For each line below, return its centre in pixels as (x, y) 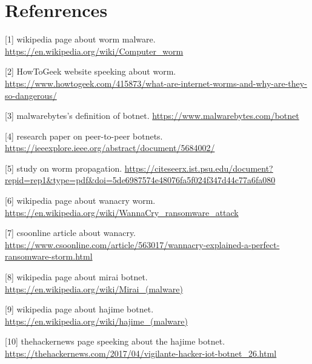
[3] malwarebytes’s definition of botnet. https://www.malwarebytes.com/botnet (152, 116)
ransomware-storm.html (49, 256)
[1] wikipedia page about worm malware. (80, 39)
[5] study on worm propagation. (64, 168)
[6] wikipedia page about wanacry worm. (80, 201)
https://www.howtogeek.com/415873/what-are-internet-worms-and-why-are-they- (156, 83)
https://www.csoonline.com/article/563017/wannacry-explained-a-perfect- (142, 244)
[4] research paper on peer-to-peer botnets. (84, 136)
